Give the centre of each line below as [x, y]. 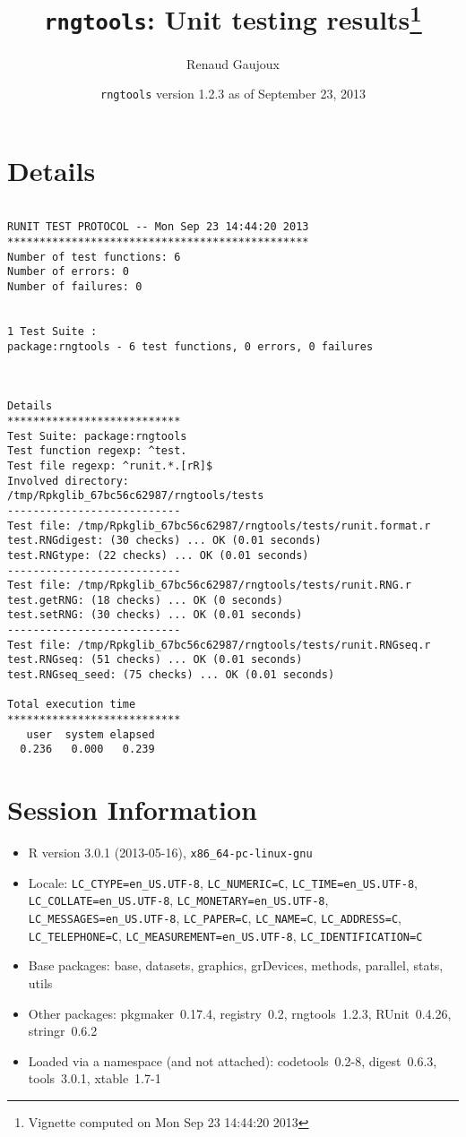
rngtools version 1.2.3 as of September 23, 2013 [233, 94]
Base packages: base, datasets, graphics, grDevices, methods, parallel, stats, [236, 965]
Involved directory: [69, 481]
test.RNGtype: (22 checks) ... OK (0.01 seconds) [158, 555]
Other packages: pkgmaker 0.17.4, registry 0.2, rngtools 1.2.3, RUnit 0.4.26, [240, 1013]
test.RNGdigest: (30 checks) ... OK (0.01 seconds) [164, 541]
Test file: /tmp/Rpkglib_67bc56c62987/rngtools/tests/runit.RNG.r [210, 586]
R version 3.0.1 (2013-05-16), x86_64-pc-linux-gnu [170, 853]
